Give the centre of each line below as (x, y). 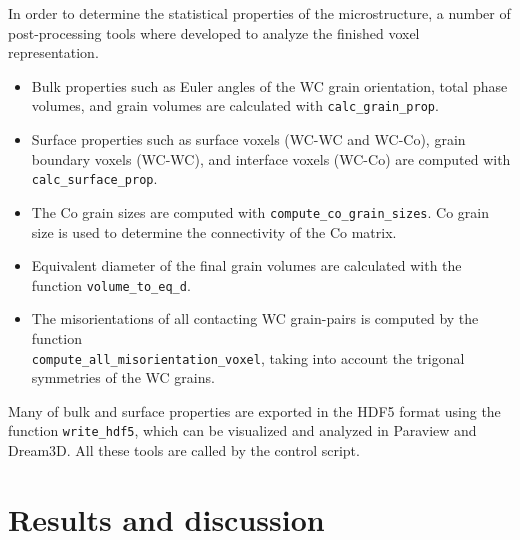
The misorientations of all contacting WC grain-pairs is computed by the (255, 318)
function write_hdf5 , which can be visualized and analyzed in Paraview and (242, 430)
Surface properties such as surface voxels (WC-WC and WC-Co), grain (248, 139)
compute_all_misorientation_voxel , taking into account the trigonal (248, 357)
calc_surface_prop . (94, 178)
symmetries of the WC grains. (123, 377)
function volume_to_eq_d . (111, 284)
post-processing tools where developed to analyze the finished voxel (214, 32)
